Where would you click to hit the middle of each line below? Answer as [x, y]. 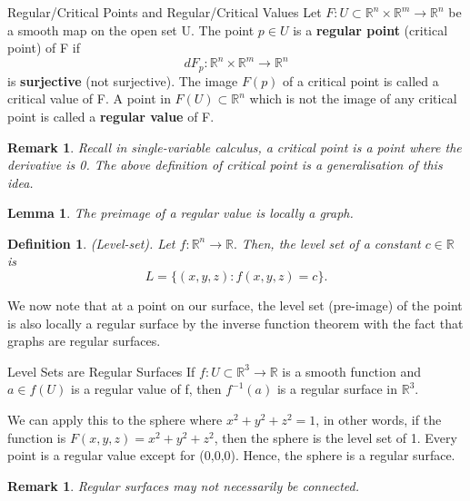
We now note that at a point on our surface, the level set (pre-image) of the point [235, 305]
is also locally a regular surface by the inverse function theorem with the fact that [235, 323]
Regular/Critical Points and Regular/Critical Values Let [165, 12]
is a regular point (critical [370, 29]
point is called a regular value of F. [111, 116]
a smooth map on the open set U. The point [131, 29]
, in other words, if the [379, 420]
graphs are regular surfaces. [84, 341]
